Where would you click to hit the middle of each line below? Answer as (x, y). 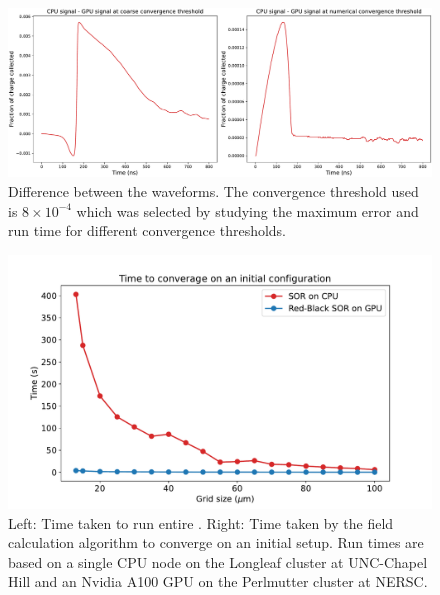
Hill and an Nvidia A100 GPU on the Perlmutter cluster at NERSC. (218, 581)
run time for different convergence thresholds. (147, 230)
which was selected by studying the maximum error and (247, 210)
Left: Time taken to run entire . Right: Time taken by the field (201, 522)
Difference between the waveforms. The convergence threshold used (213, 190)
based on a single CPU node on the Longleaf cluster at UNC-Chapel (218, 561)
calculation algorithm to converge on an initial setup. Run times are (216, 542)
